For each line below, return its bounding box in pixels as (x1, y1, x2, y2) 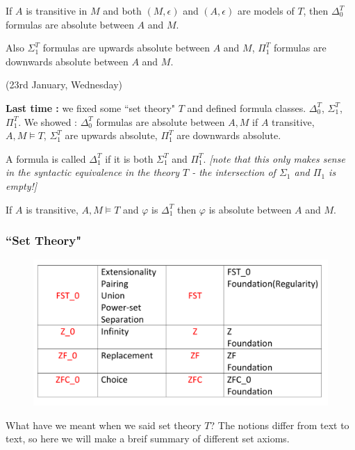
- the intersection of (192, 165, 276, 179)
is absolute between (208, 202, 292, 216)
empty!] (6, 178, 38, 193)
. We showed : (18, 114, 77, 129)
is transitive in (26, 3, 88, 17)
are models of (237, 3, 295, 17)
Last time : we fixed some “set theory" (6, 100, 176, 115)
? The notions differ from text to (210, 417, 349, 432)
